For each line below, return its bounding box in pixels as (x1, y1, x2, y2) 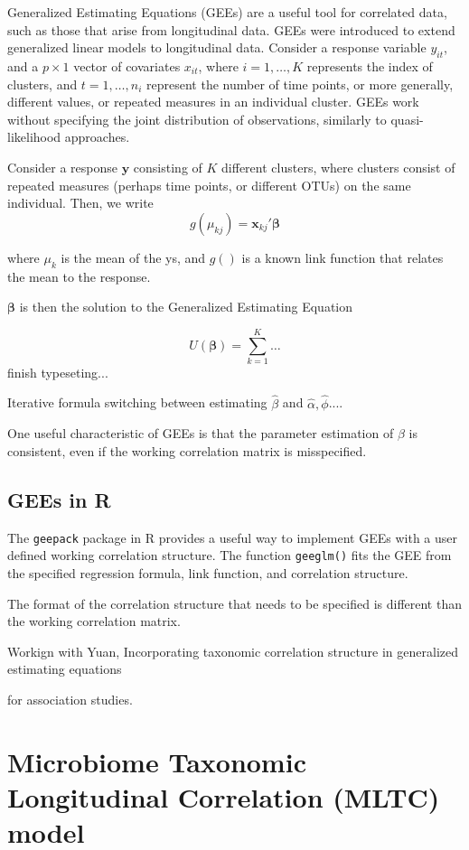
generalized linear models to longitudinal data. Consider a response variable (7, 38, 427, 57)
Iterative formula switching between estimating (7, 393, 267, 412)
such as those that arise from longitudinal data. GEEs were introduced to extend (7, 20, 455, 39)
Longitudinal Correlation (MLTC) (7, 778, 440, 815)
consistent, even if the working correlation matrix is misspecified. (7, 441, 367, 460)
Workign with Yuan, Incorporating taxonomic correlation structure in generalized (7, 641, 459, 660)
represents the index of (306, 56, 433, 75)
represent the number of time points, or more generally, (146, 74, 454, 93)
